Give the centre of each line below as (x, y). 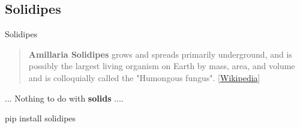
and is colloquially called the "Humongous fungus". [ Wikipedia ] (144, 77)
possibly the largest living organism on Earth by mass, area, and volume (162, 66)
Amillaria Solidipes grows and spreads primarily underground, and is (160, 54)
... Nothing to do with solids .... (64, 98)
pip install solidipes (40, 118)
